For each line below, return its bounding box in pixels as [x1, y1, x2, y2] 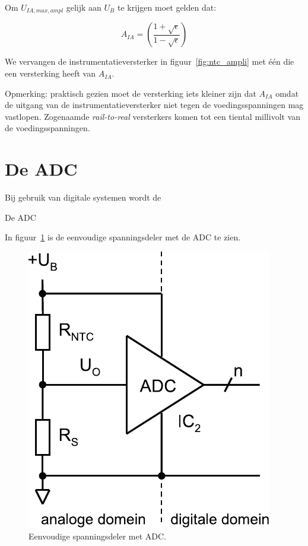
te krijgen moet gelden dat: [117, 1, 217, 13]
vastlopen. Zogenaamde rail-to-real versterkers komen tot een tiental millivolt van [5, 110, 301, 122]
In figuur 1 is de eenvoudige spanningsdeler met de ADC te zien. [5, 231, 241, 243]
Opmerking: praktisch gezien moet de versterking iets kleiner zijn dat [5, 87, 256, 99]
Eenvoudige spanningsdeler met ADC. [28, 529, 166, 542]
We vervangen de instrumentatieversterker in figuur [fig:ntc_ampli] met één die [5, 55, 294, 68]
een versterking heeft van [5, 67, 96, 80]
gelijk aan [66, 1, 101, 13]
